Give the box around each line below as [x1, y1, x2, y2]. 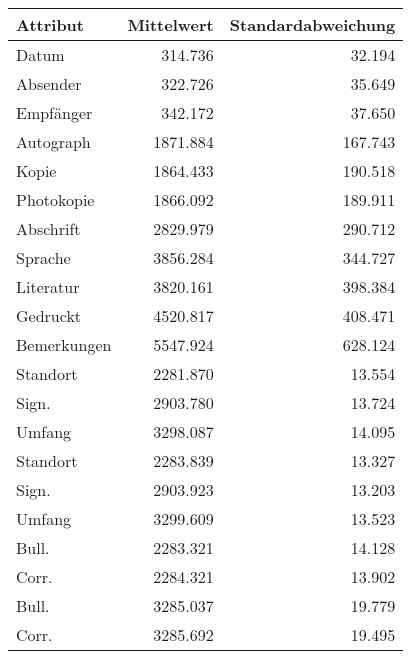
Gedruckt [16, 304, 82, 327]
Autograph [16, 130, 91, 153]
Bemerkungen [16, 333, 112, 356]
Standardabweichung [229, 13, 396, 36]
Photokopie [16, 188, 95, 211]
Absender [16, 72, 82, 95]
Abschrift [16, 217, 81, 240]
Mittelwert [127, 13, 214, 36]
